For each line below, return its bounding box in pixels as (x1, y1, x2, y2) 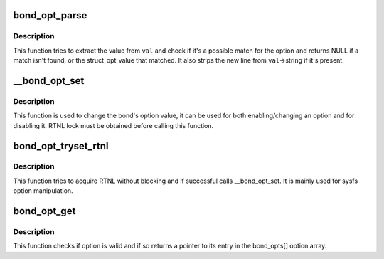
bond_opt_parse (13, 9, 87, 21)
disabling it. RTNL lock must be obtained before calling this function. (13, 121, 214, 129)
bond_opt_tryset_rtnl (13, 139, 109, 152)
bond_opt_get (13, 205, 76, 217)
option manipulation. (13, 186, 74, 195)
